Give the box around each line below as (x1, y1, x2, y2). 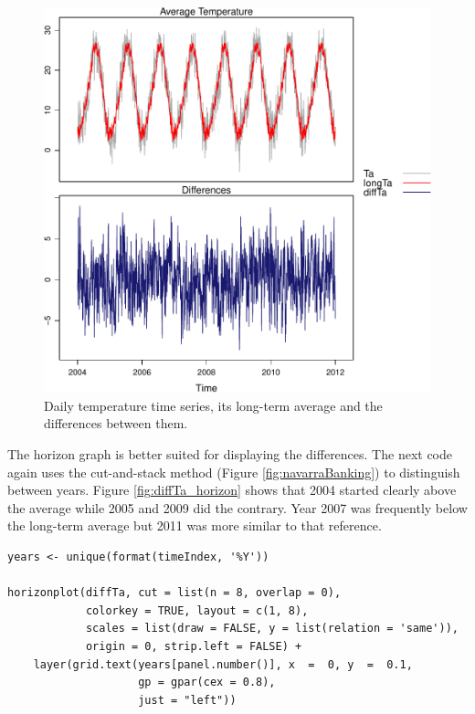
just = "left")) (138, 693, 237, 707)
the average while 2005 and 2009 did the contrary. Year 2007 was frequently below (7, 498, 468, 517)
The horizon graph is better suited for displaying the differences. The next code (7, 445, 453, 464)
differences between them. (44, 414, 188, 433)
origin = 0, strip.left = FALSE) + (85, 640, 302, 653)
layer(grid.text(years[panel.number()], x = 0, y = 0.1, (33, 657, 413, 671)
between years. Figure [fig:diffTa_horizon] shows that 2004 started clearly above (7, 480, 457, 499)
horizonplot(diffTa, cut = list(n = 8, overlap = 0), (7, 586, 342, 600)
